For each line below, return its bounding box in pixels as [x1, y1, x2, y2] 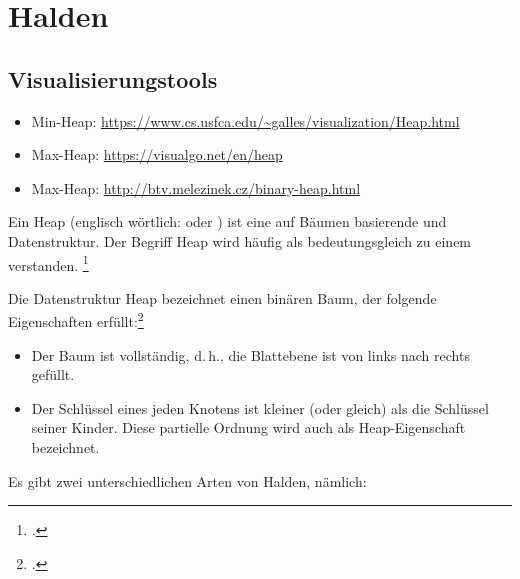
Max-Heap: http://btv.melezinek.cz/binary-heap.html [31, 177, 361, 198]
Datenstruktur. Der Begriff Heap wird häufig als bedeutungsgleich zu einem [8, 230, 472, 251]
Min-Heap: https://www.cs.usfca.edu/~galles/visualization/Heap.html [31, 110, 460, 131]
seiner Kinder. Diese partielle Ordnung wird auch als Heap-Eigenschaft [31, 417, 466, 438]
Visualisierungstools [8, 63, 218, 94]
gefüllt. [31, 364, 75, 385]
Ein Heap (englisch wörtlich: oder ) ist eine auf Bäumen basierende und [8, 211, 447, 232]
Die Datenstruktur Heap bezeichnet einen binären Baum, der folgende [8, 287, 437, 308]
